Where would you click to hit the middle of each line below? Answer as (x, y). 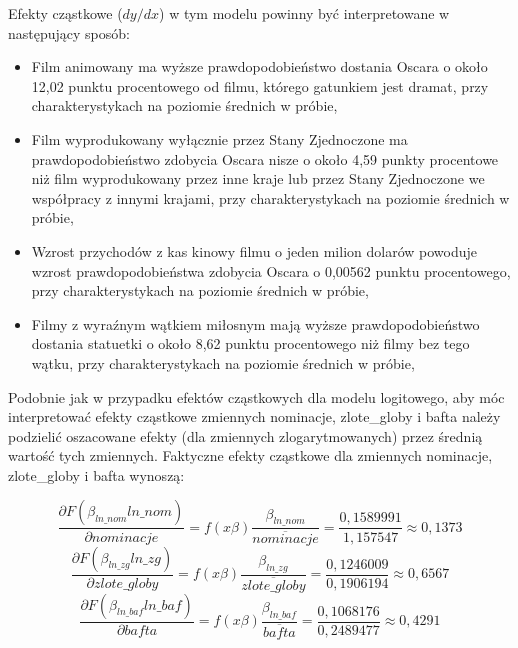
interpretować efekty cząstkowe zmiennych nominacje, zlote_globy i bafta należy (254, 416)
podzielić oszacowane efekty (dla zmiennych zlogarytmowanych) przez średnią (245, 435)
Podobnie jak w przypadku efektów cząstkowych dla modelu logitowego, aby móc (256, 396)
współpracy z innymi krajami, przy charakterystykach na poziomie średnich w (270, 197)
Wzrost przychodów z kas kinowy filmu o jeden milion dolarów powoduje (254, 250)
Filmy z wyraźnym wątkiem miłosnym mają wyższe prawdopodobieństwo (255, 323)
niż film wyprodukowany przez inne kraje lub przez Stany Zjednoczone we (258, 178)
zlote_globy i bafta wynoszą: (96, 474)
